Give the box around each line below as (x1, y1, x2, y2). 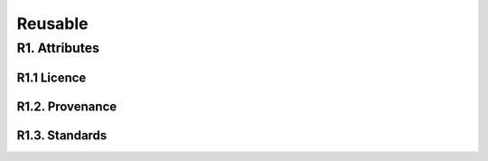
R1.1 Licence (16, 70, 87, 85)
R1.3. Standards (16, 128, 108, 143)
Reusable (16, 14, 89, 33)
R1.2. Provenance (16, 99, 117, 114)
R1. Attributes (16, 40, 99, 56)
